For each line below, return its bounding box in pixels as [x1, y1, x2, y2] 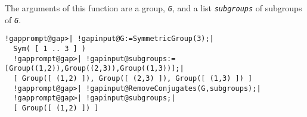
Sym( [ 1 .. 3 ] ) [13, 44, 86, 53]
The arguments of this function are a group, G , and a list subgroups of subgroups [5, 2, 302, 14]
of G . [5, 13, 21, 26]
